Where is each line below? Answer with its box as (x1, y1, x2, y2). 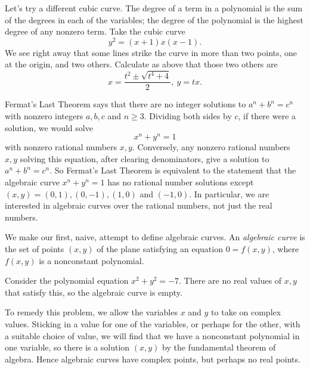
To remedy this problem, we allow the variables (5, 306, 178, 318)
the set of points (5, 243, 64, 255)
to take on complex (211, 306, 281, 318)
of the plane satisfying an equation (97, 243, 223, 255)
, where (272, 243, 299, 255)
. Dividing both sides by (144, 109, 232, 122)
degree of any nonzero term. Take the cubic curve (5, 25, 185, 38)
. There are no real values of (179, 274, 282, 287)
